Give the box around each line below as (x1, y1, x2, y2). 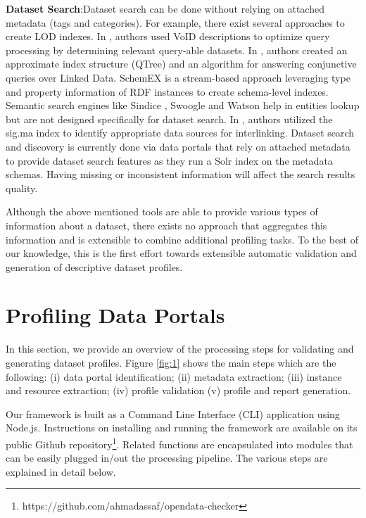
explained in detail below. (6, 464, 116, 479)
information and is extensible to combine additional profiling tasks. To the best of (6, 232, 359, 246)
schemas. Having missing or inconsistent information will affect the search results (6, 167, 355, 182)
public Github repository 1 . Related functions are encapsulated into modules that (6, 434, 353, 451)
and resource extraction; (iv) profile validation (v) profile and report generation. (6, 383, 351, 398)
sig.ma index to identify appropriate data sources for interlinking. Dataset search (6, 125, 355, 140)
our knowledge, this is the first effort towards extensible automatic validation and (6, 246, 357, 260)
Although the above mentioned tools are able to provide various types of (6, 204, 318, 219)
